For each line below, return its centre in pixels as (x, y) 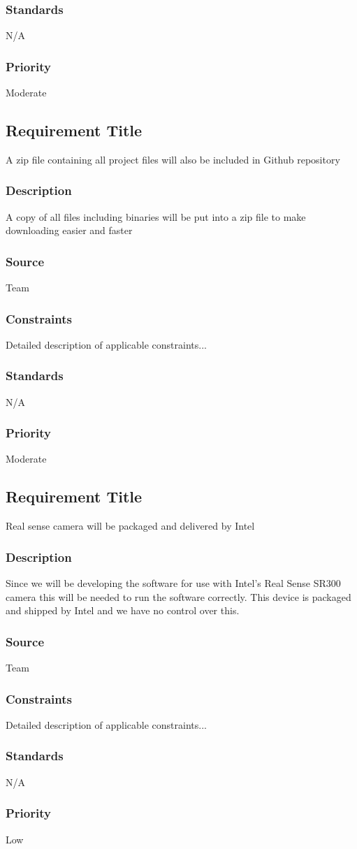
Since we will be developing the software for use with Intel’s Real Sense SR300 (173, 583)
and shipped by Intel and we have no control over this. (123, 610)
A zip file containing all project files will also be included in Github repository (173, 159)
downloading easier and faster (69, 230)
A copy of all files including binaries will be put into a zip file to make (156, 216)
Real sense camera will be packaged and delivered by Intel (130, 526)
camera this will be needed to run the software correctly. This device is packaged (178, 596)
